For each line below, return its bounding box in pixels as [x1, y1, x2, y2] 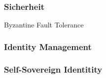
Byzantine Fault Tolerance [4, 20, 84, 30]
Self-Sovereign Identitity [4, 63, 103, 75]
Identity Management [4, 40, 92, 52]
